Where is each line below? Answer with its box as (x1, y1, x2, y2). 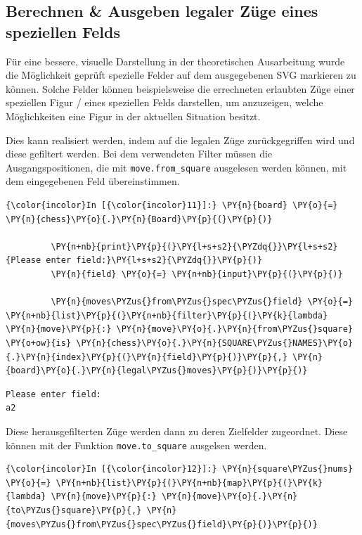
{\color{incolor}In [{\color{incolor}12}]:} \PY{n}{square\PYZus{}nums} (6, 464, 353, 475)
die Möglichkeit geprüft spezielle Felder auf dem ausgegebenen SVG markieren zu (6, 67, 356, 82)
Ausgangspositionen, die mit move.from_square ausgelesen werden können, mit (6, 160, 347, 174)
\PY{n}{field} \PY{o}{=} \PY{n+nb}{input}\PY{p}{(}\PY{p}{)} (51, 269, 343, 279)
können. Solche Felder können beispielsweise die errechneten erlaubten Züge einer (6, 81, 355, 96)
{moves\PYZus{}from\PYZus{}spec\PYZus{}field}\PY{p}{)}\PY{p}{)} (6, 519, 318, 529)
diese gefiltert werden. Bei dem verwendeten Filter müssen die (6, 146, 273, 161)
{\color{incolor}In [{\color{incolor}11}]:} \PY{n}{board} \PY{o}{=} (6, 200, 338, 210)
